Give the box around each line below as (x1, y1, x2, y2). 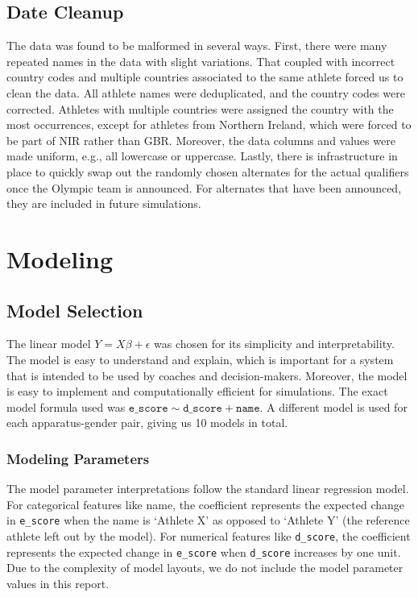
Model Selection (6, 297, 143, 322)
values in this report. (6, 574, 110, 591)
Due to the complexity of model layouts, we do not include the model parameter (6, 559, 404, 576)
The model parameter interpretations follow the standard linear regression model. (6, 480, 409, 497)
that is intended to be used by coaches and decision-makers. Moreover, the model (6, 367, 408, 383)
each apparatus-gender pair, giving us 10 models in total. (6, 414, 288, 431)
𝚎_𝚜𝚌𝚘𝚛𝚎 (128, 402, 168, 414)
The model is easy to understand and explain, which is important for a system (6, 350, 394, 367)
